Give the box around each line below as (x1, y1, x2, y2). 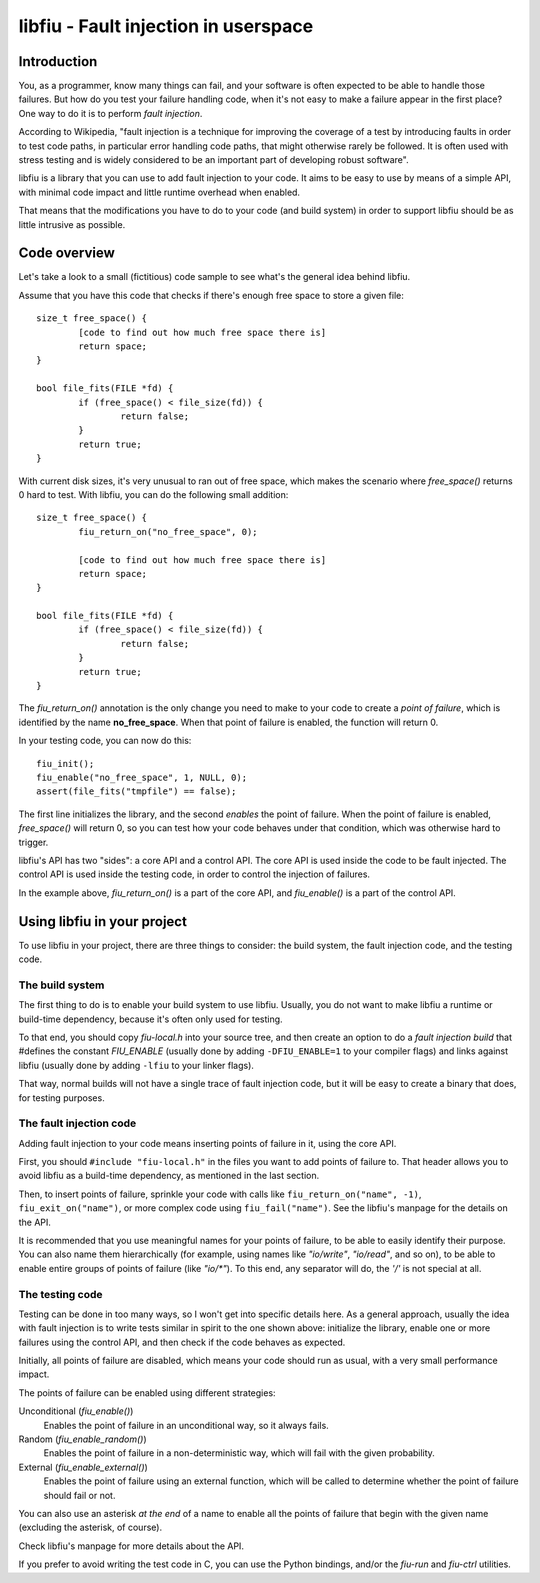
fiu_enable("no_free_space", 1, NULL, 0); (36, 771, 248, 783)
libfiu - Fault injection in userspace (18, 15, 314, 37)
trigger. (18, 836, 49, 848)
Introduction (18, 53, 98, 70)
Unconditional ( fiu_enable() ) (18, 1405, 134, 1417)
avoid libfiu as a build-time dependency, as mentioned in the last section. (18, 1170, 320, 1182)
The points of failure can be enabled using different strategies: (18, 1386, 276, 1399)
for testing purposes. (18, 1091, 105, 1104)
